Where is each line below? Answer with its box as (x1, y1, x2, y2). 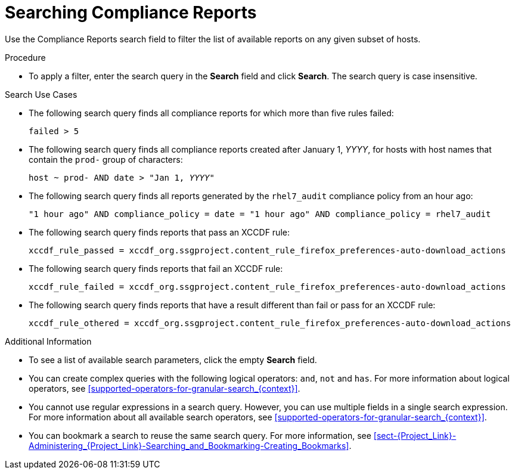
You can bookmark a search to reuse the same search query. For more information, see (29, 430, 371, 441)
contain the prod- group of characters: (29, 154, 183, 165)
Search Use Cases (5, 89, 77, 100)
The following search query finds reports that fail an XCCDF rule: (29, 263, 283, 274)
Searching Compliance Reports (5, 2, 257, 23)
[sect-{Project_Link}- (373, 430, 457, 441)
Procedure (5, 52, 46, 63)
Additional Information (5, 336, 92, 346)
